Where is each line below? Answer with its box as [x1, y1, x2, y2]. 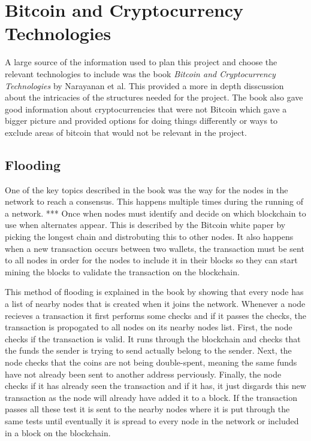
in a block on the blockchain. [5, 426, 111, 439]
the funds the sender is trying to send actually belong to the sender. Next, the [5, 344, 292, 357]
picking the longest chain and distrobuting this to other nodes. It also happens [5, 230, 294, 243]
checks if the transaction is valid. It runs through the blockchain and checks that [5, 332, 301, 345]
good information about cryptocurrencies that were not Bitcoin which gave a [5, 102, 287, 115]
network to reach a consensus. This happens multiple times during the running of [5, 195, 304, 208]
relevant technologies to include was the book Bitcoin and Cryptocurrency [5, 67, 276, 80]
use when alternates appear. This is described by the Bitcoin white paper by [5, 218, 286, 231]
